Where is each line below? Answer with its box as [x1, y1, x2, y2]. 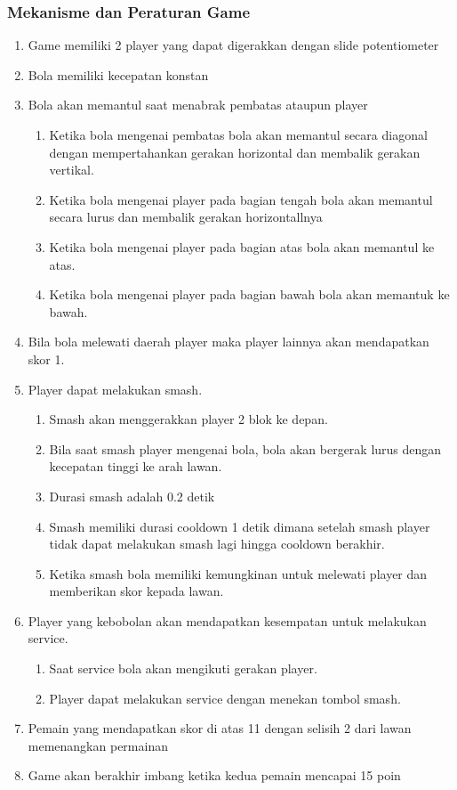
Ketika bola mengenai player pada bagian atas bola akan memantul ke [49, 237, 435, 256]
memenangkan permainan [28, 736, 168, 754]
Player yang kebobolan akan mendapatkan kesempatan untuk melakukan [28, 611, 427, 630]
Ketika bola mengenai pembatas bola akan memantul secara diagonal [49, 126, 428, 143]
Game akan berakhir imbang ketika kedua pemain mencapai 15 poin [28, 766, 401, 785]
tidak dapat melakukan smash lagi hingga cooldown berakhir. [49, 534, 385, 553]
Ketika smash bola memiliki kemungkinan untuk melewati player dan [49, 564, 428, 582]
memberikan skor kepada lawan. [49, 582, 224, 600]
